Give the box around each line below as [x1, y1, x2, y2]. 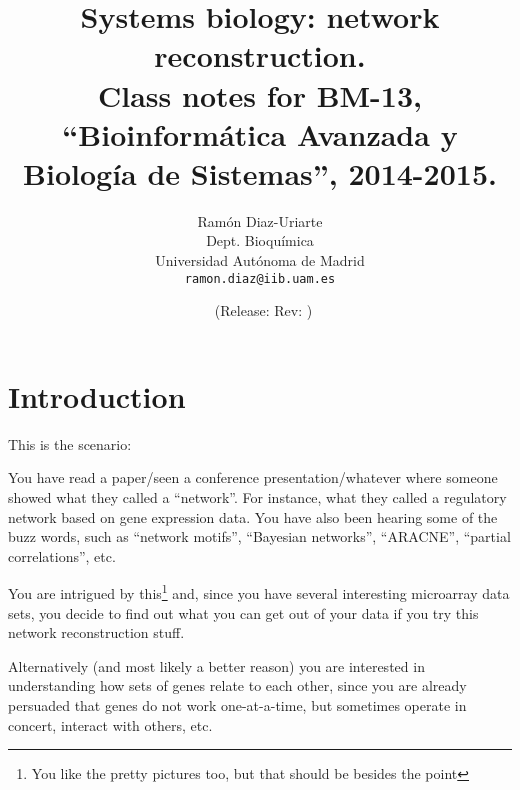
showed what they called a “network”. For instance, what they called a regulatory [8, 487, 507, 508]
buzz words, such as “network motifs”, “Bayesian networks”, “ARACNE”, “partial [8, 526, 511, 547]
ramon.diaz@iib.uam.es [184, 271, 336, 286]
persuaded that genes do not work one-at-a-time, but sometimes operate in [8, 695, 467, 716]
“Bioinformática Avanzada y [62, 113, 458, 154]
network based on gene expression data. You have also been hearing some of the [8, 506, 498, 527]
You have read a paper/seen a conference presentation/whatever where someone [8, 467, 498, 488]
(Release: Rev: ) [214, 300, 313, 321]
